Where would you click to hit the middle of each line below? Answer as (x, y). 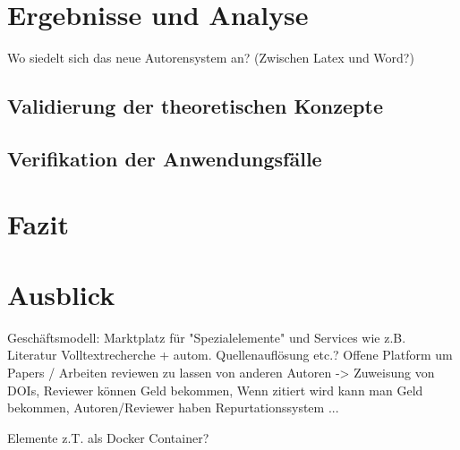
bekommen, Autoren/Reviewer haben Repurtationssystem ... (173, 408)
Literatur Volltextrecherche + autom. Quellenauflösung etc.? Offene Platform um (230, 355)
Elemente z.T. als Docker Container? (108, 437)
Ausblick (61, 294)
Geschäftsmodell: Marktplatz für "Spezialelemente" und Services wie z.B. (207, 337)
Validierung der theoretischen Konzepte (195, 106)
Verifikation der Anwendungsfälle (165, 158)
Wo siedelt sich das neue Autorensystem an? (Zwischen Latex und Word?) (211, 58)
